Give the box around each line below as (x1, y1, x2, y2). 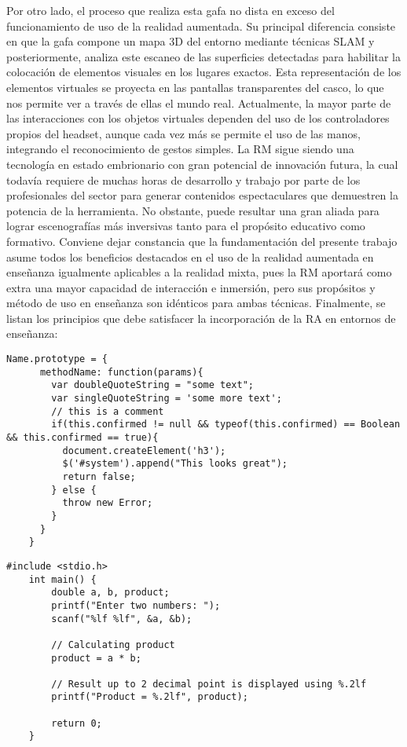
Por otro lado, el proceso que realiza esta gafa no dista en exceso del (6, 2, 335, 18)
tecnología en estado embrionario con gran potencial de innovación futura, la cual (6, 156, 398, 172)
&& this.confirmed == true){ (6, 432, 159, 443)
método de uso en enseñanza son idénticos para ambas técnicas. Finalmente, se (6, 295, 386, 311)
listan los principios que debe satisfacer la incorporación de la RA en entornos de (6, 309, 396, 326)
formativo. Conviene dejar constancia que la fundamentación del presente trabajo (6, 233, 398, 249)
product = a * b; (51, 652, 141, 664)
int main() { (28, 573, 97, 585)
